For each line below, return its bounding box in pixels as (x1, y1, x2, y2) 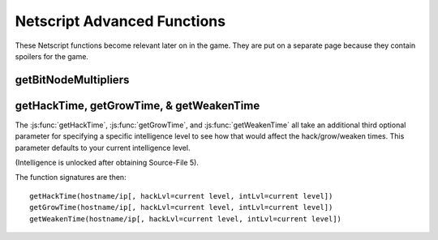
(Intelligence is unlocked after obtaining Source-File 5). (15, 158, 199, 168)
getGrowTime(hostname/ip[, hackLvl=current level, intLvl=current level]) (29, 203, 333, 212)
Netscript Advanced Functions (15, 12, 226, 30)
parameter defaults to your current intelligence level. (15, 143, 191, 152)
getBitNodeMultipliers (15, 73, 130, 87)
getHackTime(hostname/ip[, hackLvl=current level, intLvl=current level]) (29, 191, 333, 200)
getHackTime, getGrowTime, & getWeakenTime (15, 98, 260, 113)
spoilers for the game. (15, 51, 89, 61)
